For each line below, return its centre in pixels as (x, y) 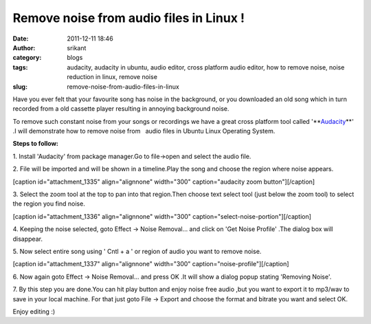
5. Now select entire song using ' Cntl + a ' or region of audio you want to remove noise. (137, 251)
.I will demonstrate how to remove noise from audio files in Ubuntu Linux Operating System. (144, 131)
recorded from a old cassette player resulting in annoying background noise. (121, 109)
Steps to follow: (35, 144)
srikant (77, 47)
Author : (24, 47)
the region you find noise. (49, 204)
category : (27, 58)
